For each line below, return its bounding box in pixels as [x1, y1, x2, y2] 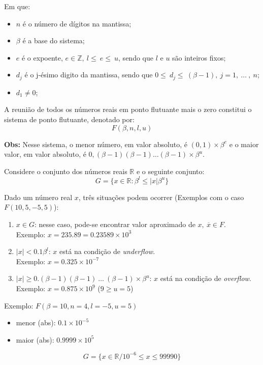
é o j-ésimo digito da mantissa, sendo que [24, 69, 153, 80]
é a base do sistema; [22, 35, 85, 46]
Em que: [4, 1, 30, 11]
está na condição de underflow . [59, 246, 155, 257]
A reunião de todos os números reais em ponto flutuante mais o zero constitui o [4, 104, 252, 115]
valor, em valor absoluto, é [4, 149, 86, 159]
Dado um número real [4, 191, 73, 202]
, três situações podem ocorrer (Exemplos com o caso [78, 191, 244, 202]
